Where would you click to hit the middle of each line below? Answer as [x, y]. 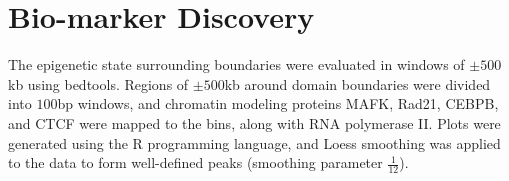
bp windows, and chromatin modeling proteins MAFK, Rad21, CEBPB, [278, 103]
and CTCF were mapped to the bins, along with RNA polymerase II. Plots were [254, 122]
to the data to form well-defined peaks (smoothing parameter [195, 162]
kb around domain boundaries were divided [357, 83]
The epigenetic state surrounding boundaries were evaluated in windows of [236, 64]
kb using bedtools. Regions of [98, 83]
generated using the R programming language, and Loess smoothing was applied [254, 142]
